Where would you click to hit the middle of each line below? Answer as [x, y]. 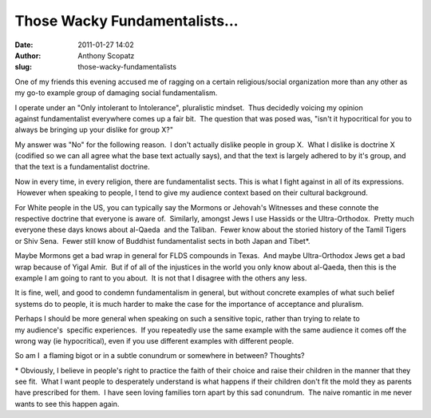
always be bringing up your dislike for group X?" [94, 130]
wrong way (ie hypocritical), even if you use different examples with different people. [154, 340]
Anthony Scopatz [106, 55]
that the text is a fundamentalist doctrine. [83, 167]
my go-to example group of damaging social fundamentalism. [116, 93]
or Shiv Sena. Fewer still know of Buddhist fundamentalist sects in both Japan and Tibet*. [162, 241]
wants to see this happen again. [67, 404]
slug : [23, 67]
